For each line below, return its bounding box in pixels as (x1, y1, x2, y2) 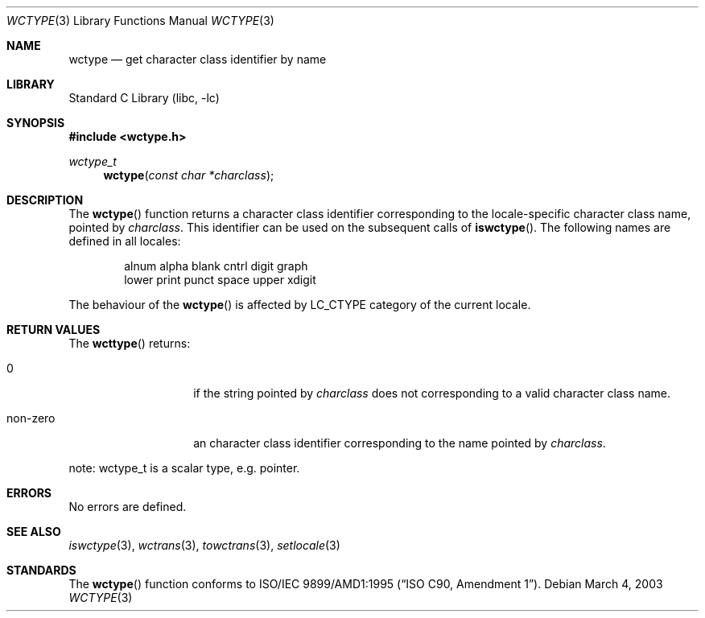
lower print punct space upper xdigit (124, 273, 316, 286)
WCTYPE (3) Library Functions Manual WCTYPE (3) (6, 14, 274, 27)
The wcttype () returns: (68, 336, 191, 350)
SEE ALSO (6, 525, 61, 538)
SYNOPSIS (6, 116, 65, 130)
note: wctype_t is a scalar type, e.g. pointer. (68, 461, 300, 475)
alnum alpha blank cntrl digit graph (124, 259, 308, 273)
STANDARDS (6, 563, 76, 577)
